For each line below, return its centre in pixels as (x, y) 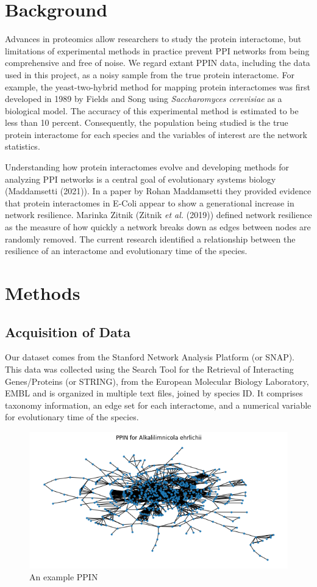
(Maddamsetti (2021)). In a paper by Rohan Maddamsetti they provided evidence (158, 191)
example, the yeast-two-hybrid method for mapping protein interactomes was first (158, 86)
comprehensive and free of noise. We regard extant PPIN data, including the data (158, 63)
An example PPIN (64, 577)
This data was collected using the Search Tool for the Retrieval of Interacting (149, 369)
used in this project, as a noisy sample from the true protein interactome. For (150, 74)
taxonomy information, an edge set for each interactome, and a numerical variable (158, 405)
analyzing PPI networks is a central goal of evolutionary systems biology (141, 179)
